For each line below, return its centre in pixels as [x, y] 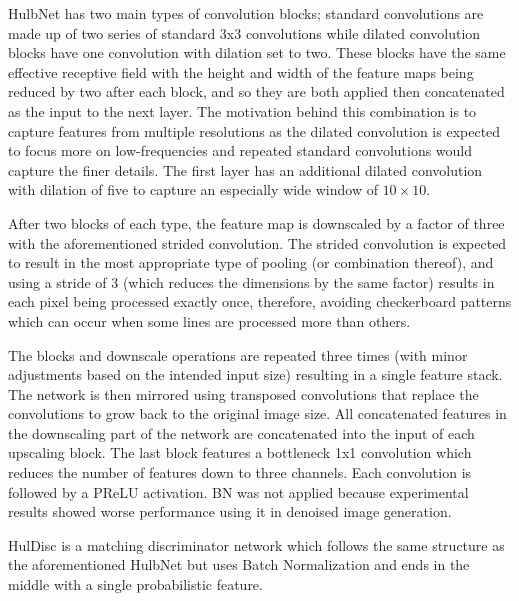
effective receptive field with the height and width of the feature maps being [241, 71]
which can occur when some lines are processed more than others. [209, 320]
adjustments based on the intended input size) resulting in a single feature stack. [255, 374]
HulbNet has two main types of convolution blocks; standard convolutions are [246, 13]
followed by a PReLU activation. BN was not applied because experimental [238, 491]
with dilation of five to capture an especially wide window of [193, 189]
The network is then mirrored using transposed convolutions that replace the [243, 393]
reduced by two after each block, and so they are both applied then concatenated [256, 91]
